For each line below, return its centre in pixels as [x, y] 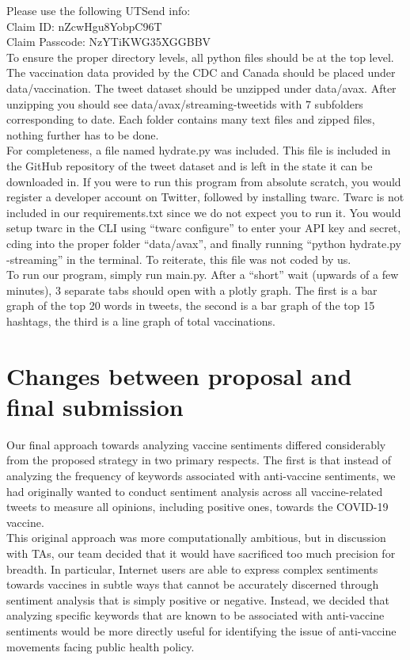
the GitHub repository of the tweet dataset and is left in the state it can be [190, 165]
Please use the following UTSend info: [99, 10]
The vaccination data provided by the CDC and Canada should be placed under [201, 72]
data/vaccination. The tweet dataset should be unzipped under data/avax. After [201, 88]
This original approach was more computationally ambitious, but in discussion [196, 538]
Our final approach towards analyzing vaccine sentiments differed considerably [196, 444]
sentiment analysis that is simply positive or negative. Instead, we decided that [198, 599]
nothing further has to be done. [83, 134]
